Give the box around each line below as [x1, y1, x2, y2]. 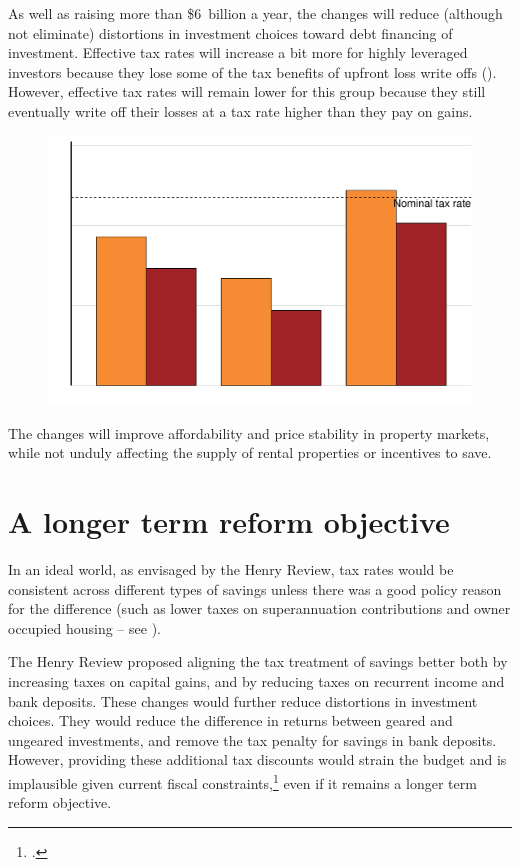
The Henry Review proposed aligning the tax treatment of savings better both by [8, 651, 508, 672]
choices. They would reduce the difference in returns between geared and [8, 710, 453, 731]
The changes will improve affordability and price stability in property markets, [8, 422, 490, 443]
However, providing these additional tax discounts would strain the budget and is [8, 749, 507, 770]
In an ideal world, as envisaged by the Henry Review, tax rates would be [8, 559, 454, 580]
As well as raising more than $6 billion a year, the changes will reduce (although [8, 3, 503, 23]
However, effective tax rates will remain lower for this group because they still [8, 81, 486, 102]
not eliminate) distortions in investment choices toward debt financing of [8, 22, 453, 43]
